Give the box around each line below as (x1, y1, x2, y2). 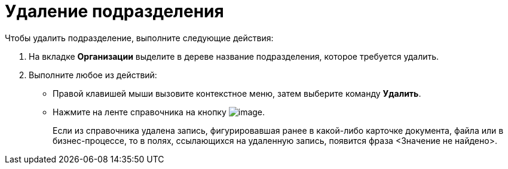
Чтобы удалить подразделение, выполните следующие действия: (5, 32, 274, 43)
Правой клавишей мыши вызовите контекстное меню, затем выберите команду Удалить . (53, 88, 421, 99)
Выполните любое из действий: (29, 69, 157, 80)
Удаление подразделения (5, 1, 224, 21)
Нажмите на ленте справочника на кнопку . (53, 106, 265, 117)
